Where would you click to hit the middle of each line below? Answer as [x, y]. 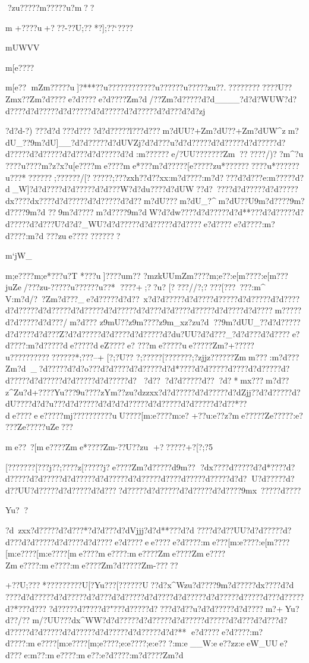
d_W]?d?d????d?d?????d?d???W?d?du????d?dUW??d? [109, 189]
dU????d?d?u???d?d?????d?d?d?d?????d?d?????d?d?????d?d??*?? [126, 403]
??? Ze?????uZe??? [39, 427]
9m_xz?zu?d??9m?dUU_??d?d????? [231, 322]
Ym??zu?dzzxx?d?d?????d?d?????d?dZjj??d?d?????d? [202, 392]
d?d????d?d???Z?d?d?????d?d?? [64, 333]
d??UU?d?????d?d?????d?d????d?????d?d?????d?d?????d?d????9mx [131, 490]
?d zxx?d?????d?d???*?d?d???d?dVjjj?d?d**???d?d [100, 530]
